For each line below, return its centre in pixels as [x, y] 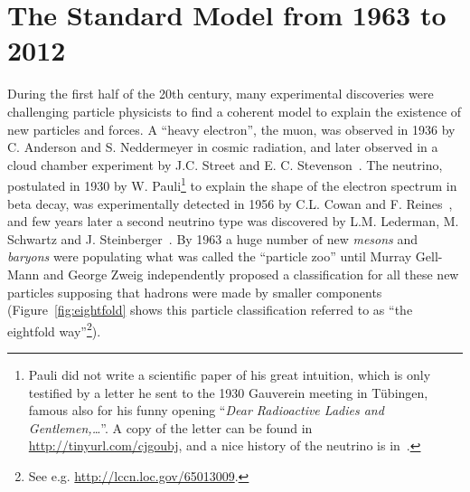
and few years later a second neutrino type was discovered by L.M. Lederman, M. [233, 221]
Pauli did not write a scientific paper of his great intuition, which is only [230, 374]
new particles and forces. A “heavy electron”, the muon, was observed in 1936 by [231, 129]
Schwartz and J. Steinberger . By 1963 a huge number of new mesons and [213, 238]
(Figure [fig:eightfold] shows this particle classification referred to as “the [210, 310]
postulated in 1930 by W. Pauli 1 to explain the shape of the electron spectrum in [232, 184]
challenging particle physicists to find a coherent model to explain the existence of [235, 111]
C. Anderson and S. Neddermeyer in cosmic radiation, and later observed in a [223, 147]
